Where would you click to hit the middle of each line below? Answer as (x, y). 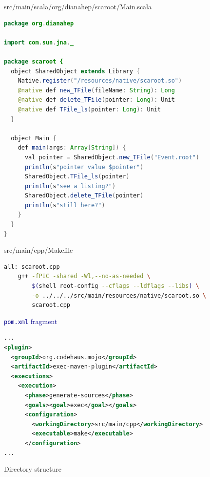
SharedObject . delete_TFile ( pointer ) (84, 196)
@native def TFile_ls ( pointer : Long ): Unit (89, 109)
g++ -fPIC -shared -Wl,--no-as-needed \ (84, 276)
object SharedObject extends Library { (76, 71)
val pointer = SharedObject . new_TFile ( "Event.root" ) (112, 157)
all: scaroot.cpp (32, 267)
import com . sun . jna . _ (39, 42)
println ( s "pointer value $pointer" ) (84, 167)
